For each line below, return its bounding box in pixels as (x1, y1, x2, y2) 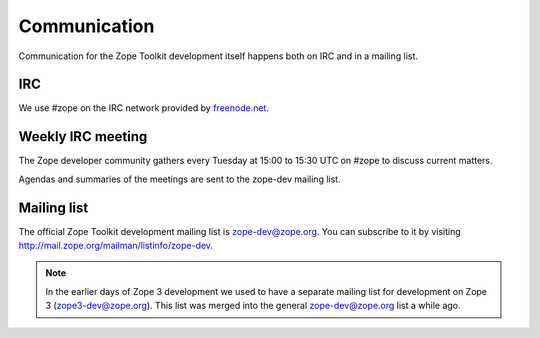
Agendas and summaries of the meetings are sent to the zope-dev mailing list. (18, 173, 341, 185)
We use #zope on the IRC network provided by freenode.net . (18, 102, 270, 114)
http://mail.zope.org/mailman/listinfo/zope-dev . (18, 240, 214, 252)
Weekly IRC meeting (18, 128, 148, 145)
